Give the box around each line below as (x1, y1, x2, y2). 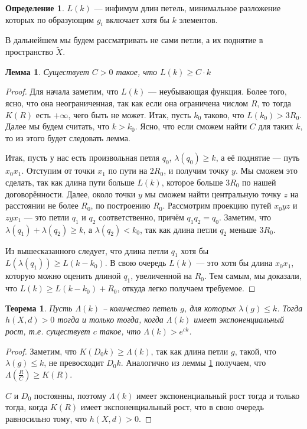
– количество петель (102, 301, 178, 314)
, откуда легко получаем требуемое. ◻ (117, 282, 256, 294)
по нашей (242, 175, 276, 188)
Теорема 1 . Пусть (5, 301, 73, 314)
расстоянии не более (5, 199, 79, 212)
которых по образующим (5, 13, 94, 25)
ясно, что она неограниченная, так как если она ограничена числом (5, 96, 249, 109)
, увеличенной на (130, 269, 192, 282)
